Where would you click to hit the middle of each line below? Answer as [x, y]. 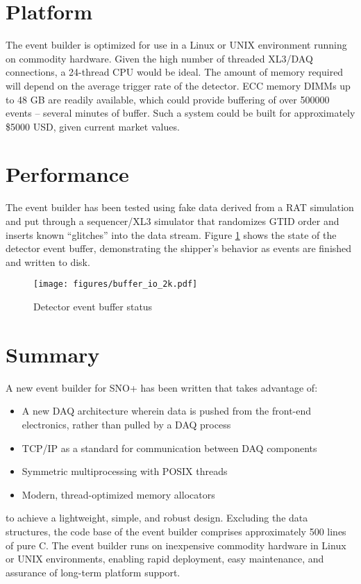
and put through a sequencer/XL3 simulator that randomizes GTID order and [173, 221]
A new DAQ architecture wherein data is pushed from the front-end [167, 411]
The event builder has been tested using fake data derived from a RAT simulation [180, 207]
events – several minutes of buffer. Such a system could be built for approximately [180, 113]
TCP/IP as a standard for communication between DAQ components [169, 448]
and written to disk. [48, 261]
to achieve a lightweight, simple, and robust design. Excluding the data [157, 518]
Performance [67, 174]
